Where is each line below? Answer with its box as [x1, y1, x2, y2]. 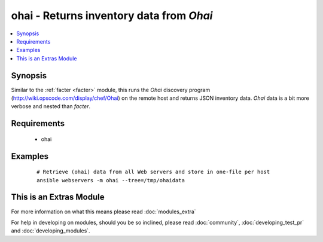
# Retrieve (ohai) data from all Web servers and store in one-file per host [36, 169, 270, 176]
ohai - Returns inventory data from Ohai [11, 9, 213, 22]
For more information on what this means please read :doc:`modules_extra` [11, 208, 197, 215]
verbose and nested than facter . [11, 103, 91, 110]
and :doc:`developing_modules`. [11, 227, 90, 234]
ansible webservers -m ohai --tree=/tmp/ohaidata [36, 177, 185, 183]
